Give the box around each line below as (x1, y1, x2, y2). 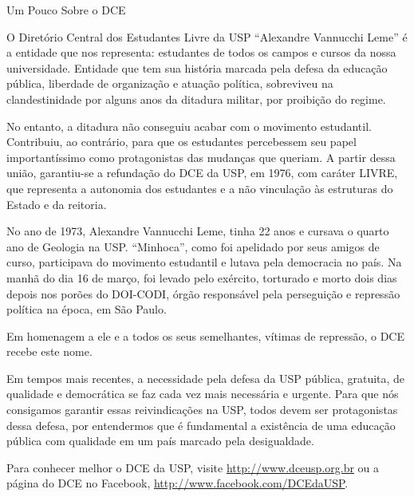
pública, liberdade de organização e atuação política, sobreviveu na (6, 75, 333, 92)
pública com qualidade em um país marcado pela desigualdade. (6, 432, 314, 449)
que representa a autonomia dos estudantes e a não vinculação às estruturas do (6, 179, 393, 196)
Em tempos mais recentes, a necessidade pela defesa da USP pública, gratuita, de (6, 369, 405, 386)
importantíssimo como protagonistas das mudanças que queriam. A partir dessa (6, 148, 396, 165)
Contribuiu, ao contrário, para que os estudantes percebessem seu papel (6, 133, 357, 150)
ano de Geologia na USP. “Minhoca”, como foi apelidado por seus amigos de (6, 238, 380, 254)
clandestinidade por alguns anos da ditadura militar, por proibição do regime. (6, 90, 386, 107)
